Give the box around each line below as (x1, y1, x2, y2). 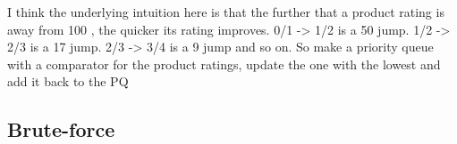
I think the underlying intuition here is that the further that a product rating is (7, 3, 444, 20)
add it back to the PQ (7, 72, 129, 91)
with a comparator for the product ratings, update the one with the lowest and (7, 54, 441, 73)
